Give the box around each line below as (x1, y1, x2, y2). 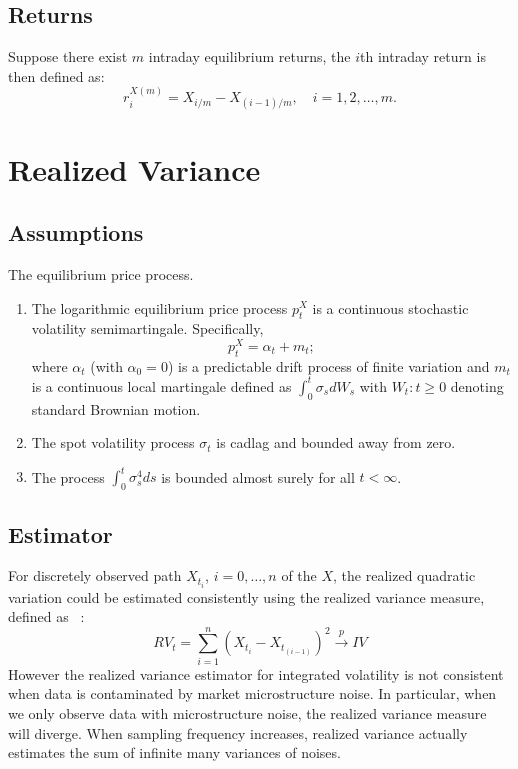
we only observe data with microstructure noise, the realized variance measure (8, 703, 487, 723)
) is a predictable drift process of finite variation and (167, 355, 490, 376)
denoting (450, 375, 504, 396)
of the (281, 565, 317, 586)
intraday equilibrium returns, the (148, 46, 351, 67)
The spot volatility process (31, 432, 195, 453)
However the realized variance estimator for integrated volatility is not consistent (8, 663, 504, 684)
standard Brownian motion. (31, 398, 201, 419)
